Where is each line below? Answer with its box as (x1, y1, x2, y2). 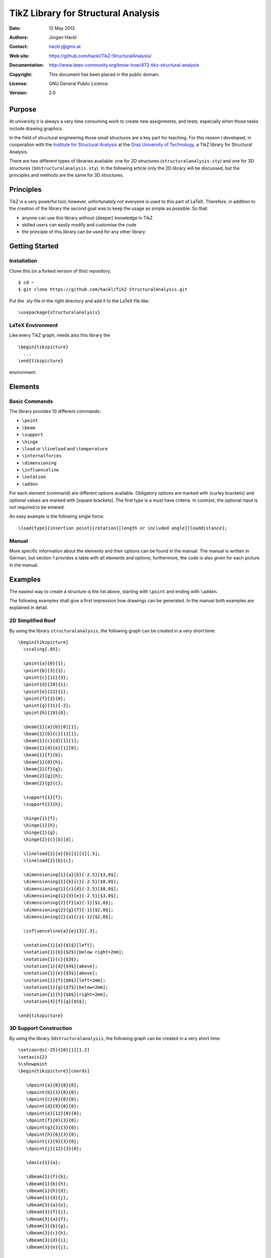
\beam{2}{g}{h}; (23, 773, 64, 779)
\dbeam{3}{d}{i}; (26, 1237, 69, 1243)
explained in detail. (9, 604, 49, 611)
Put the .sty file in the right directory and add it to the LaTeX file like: (9, 297, 150, 304)
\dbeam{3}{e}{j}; (26, 1244, 69, 1250)
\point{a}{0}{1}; (23, 661, 66, 666)
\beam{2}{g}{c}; (23, 780, 64, 786)
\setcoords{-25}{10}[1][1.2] (18, 1047, 90, 1053)
